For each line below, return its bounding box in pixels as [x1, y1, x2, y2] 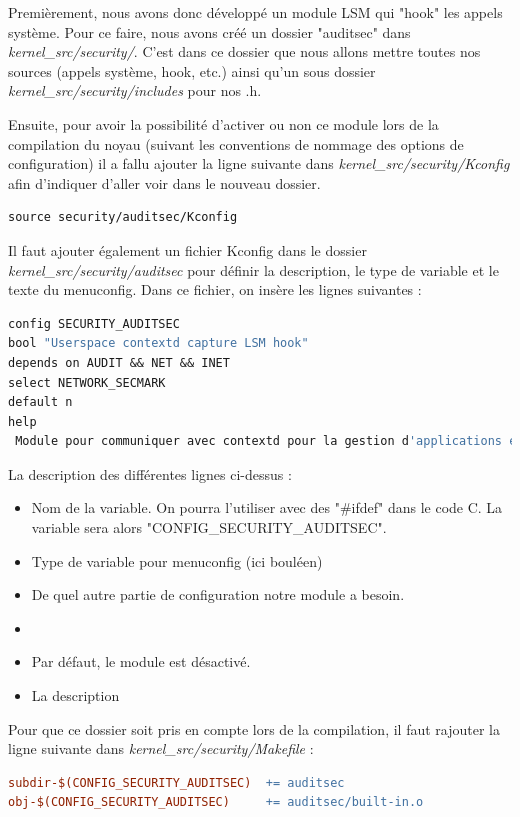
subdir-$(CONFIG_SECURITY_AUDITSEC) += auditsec [8, 775, 345, 790]
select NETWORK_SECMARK [8, 375, 166, 390]
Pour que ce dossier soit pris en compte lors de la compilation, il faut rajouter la [8, 718, 500, 739]
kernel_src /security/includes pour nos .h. [8, 80, 262, 101]
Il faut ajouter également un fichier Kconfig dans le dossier [8, 239, 367, 260]
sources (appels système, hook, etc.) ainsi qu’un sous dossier [8, 60, 376, 81]
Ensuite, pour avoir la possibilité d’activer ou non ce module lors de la [8, 113, 439, 134]
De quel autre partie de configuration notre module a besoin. [31, 584, 405, 605]
